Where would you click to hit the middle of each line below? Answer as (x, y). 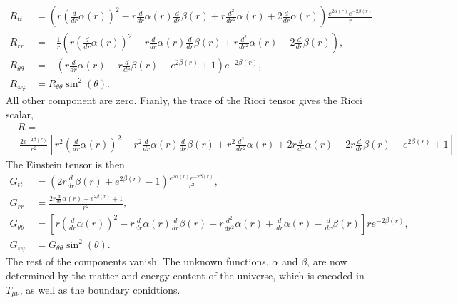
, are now (327, 261)
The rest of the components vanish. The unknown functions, (137, 261)
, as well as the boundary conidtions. (100, 289)
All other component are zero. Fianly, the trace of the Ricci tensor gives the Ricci (184, 100)
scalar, (20, 114)
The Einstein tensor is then (65, 164)
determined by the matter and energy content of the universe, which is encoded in (185, 276)
